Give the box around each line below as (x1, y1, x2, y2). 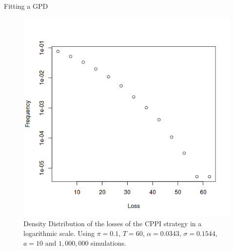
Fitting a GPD (4, 1, 48, 11)
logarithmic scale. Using (23, 228, 95, 238)
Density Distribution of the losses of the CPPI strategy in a (23, 218, 202, 229)
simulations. (91, 237, 126, 248)
